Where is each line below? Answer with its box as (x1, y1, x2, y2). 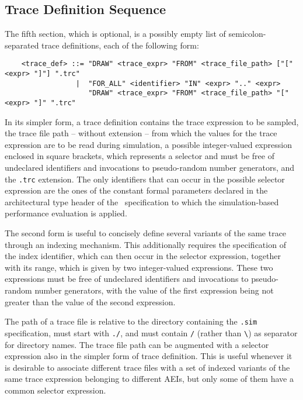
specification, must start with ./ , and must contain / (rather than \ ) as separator (5, 326, 298, 339)
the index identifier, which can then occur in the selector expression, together (5, 250, 281, 262)
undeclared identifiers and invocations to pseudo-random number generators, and (5, 161, 295, 174)
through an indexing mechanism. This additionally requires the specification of (5, 238, 286, 250)
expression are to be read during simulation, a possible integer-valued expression (5, 138, 292, 150)
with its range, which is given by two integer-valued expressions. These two (5, 261, 273, 273)
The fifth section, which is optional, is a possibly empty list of (5, 27, 226, 40)
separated (5, 39, 39, 51)
